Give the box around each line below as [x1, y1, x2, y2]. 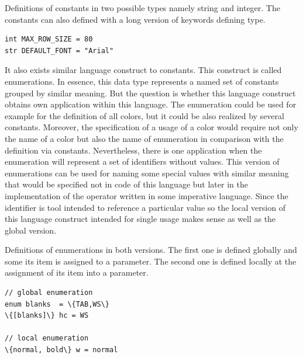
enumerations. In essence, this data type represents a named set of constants [5, 75, 279, 87]
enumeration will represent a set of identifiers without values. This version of [5, 155, 280, 168]
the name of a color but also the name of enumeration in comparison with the [5, 132, 284, 144]
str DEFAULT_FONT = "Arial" [5, 46, 114, 55]
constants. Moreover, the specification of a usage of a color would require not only [5, 121, 298, 133]
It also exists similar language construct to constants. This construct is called [5, 64, 282, 76]
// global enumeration [5, 289, 93, 297]
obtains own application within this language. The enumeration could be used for [5, 98, 297, 110]
